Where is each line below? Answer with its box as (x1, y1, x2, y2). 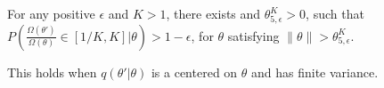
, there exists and (166, 4, 261, 22)
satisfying (227, 26, 280, 44)
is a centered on (151, 62, 238, 81)
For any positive (7, 4, 95, 22)
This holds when (7, 62, 97, 81)
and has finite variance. (251, 62, 379, 81)
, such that (306, 4, 364, 22)
